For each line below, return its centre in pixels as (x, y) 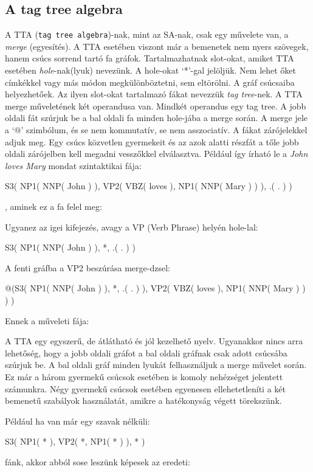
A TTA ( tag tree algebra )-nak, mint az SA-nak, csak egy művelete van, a (147, 34)
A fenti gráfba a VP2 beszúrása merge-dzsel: (88, 267)
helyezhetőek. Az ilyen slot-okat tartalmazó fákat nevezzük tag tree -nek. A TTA (154, 94)
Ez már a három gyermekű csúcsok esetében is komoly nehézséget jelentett (144, 376)
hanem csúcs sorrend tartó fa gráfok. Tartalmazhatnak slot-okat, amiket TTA (150, 58)
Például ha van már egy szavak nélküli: (77, 421)
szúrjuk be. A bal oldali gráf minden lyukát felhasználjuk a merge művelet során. (156, 365)
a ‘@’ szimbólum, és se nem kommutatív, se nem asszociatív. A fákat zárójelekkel (156, 130)
